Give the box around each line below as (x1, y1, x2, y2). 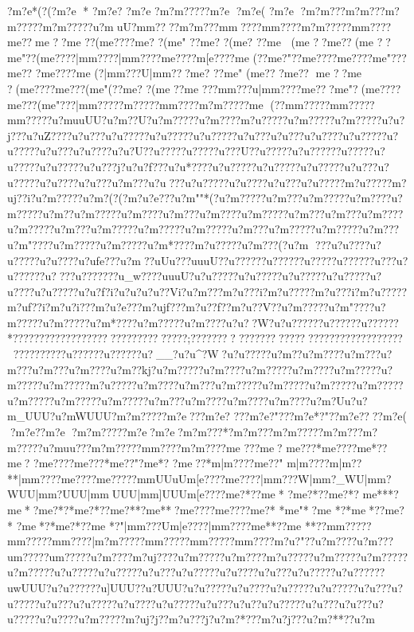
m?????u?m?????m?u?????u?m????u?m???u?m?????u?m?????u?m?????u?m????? (7, 376, 404, 393)
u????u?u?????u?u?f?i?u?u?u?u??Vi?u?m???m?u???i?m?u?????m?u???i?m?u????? (7, 283, 407, 299)
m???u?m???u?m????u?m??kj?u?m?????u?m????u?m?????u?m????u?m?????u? (7, 361, 393, 377)
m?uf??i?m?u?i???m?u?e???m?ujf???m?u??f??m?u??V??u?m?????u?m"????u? (7, 298, 386, 315)
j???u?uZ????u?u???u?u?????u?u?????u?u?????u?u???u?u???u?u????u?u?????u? (7, 127, 399, 143)
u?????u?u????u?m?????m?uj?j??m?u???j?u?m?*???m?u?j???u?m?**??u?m (7, 611, 375, 627)
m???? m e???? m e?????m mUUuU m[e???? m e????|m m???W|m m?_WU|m (30, 470, 377, 486)
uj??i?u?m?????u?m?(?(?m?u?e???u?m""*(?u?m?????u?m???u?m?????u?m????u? (7, 189, 403, 206)
